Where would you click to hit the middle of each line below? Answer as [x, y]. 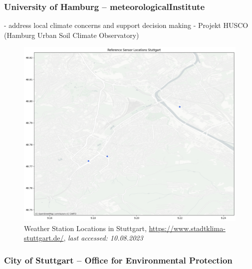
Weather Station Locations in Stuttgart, [85, 228]
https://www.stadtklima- [187, 228]
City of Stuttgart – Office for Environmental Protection [118, 260]
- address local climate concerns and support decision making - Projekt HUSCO [126, 25]
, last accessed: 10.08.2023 [103, 238]
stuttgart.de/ [44, 238]
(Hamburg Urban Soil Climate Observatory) [72, 35]
